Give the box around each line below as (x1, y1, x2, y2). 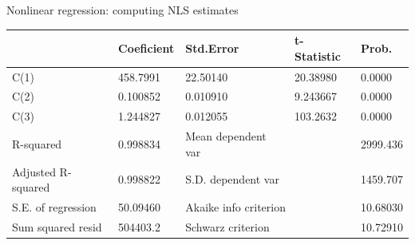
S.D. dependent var (185, 171, 279, 188)
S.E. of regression (12, 198, 97, 215)
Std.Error (185, 39, 239, 56)
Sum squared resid (12, 218, 102, 235)
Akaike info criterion (185, 198, 286, 215)
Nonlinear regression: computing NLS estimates (6, 2, 239, 18)
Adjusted (12, 163, 56, 180)
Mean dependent (185, 128, 267, 144)
